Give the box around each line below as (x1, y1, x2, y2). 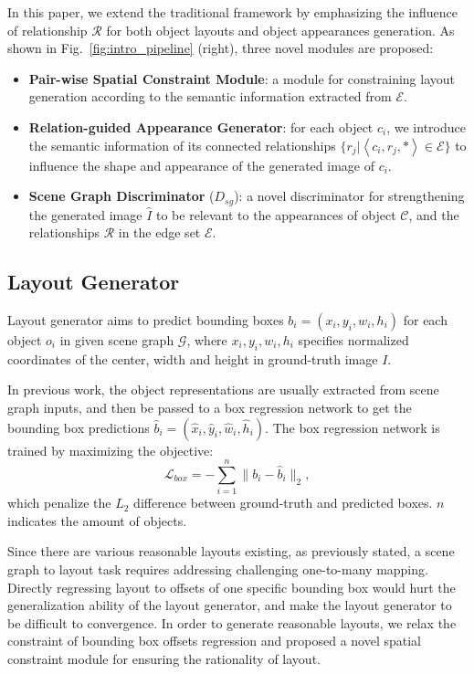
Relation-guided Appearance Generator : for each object (28, 117, 374, 136)
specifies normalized (298, 331, 409, 349)
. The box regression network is (265, 417, 440, 437)
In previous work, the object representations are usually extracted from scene (7, 380, 439, 399)
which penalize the (7, 493, 111, 512)
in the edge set (118, 223, 201, 242)
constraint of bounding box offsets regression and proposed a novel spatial (7, 631, 421, 650)
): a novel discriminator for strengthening (234, 186, 465, 205)
